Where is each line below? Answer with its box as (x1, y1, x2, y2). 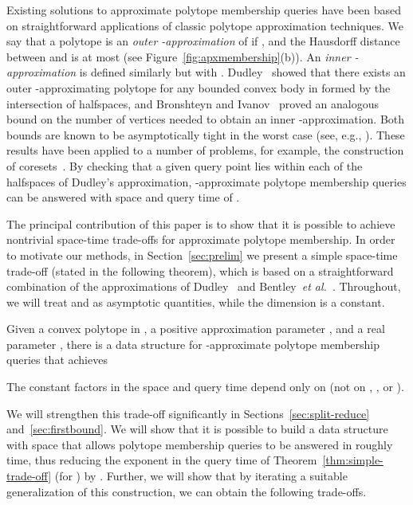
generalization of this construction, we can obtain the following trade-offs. (6, 483, 367, 499)
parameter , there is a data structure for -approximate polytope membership (6, 335, 380, 352)
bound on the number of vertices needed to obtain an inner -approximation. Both (6, 111, 405, 127)
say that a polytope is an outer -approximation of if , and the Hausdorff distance (6, 33, 400, 49)
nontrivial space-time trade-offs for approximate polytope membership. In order (6, 231, 395, 248)
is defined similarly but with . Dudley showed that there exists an (79, 64, 406, 80)
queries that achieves (6, 351, 108, 368)
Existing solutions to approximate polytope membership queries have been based (6, 2, 402, 18)
